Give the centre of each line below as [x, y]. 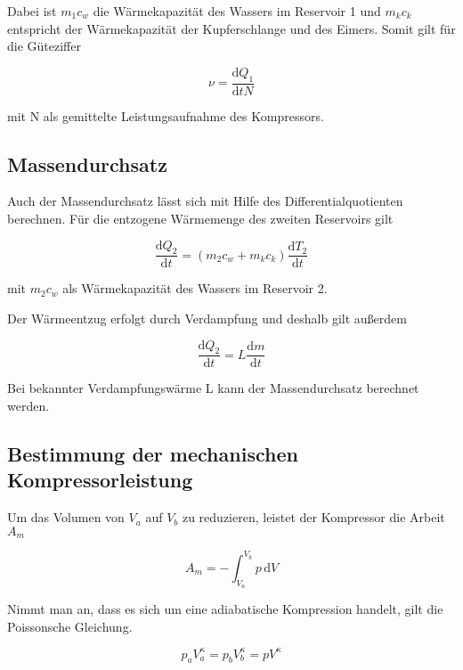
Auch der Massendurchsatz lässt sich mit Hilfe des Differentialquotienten [205, 201]
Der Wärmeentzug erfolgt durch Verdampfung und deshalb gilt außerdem [207, 319]
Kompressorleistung [100, 480]
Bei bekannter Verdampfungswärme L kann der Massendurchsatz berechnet [213, 388]
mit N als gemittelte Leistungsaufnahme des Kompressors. [166, 115]
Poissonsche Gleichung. [70, 626]
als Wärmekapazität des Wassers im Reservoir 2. [195, 288]
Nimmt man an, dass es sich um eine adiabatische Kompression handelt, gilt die [225, 608]
